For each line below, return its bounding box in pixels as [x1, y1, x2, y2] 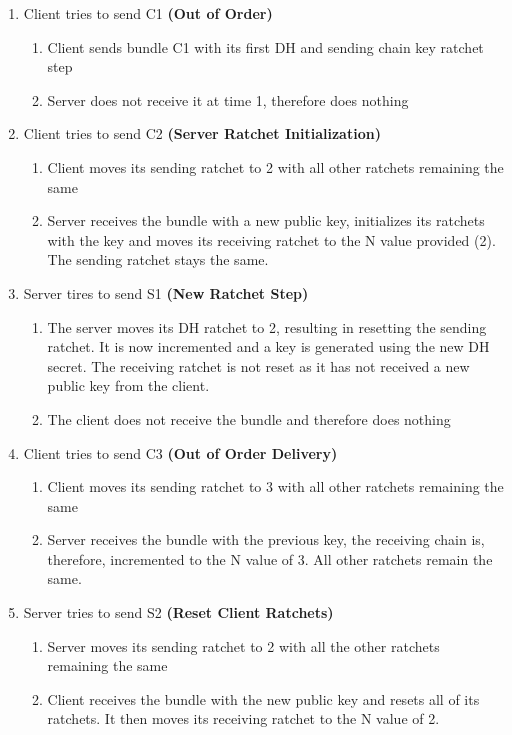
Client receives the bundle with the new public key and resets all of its [47, 688, 480, 709]
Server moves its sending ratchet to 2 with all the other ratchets [47, 635, 440, 656]
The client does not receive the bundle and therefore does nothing [47, 408, 451, 429]
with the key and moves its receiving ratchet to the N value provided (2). [47, 229, 496, 250]
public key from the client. [47, 375, 210, 396]
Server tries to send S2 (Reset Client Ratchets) [23, 602, 334, 623]
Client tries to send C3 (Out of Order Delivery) [23, 442, 338, 463]
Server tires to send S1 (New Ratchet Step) [23, 282, 309, 303]
